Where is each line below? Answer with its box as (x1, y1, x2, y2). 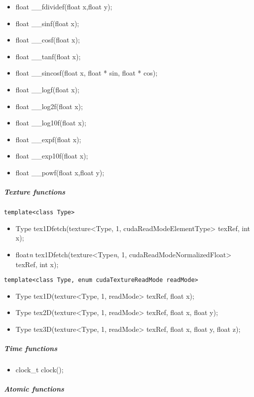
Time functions (4, 343, 57, 354)
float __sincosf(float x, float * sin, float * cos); (15, 68, 158, 78)
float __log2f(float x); (15, 101, 83, 111)
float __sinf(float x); (15, 18, 79, 28)
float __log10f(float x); (15, 118, 86, 128)
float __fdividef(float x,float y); (15, 1, 112, 11)
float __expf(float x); (15, 134, 81, 144)
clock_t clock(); (15, 364, 64, 375)
